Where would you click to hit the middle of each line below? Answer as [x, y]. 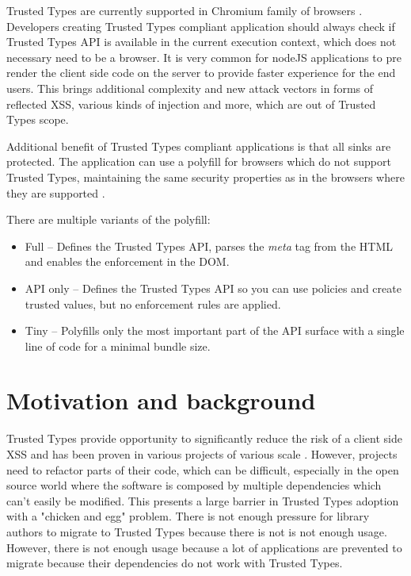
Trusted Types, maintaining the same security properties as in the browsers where [205, 177]
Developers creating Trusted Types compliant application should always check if [201, 26]
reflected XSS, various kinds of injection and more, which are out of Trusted [191, 104]
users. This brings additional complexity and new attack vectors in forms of [190, 88]
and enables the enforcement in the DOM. [127, 261]
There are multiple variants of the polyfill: [108, 219]
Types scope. [38, 119]
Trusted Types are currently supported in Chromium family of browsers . [185, 10]
